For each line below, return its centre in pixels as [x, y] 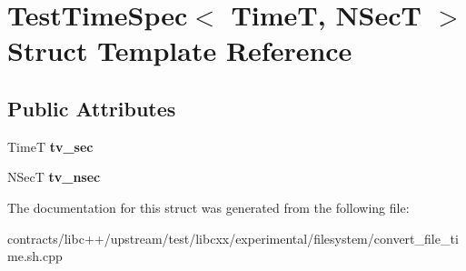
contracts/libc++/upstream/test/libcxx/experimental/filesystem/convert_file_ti [233, 238]
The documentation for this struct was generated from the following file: [208, 207]
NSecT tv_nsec [54, 177]
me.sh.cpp [35, 256]
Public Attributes [92, 108]
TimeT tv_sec [50, 146]
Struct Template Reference [180, 50]
